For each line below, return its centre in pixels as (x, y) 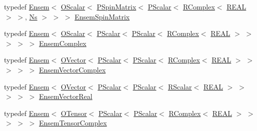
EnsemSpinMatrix (102, 16)
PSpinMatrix (116, 6)
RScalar (180, 86)
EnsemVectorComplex (72, 69)
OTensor (74, 113)
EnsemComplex (62, 43)
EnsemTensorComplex (73, 123)
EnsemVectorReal (65, 96)
